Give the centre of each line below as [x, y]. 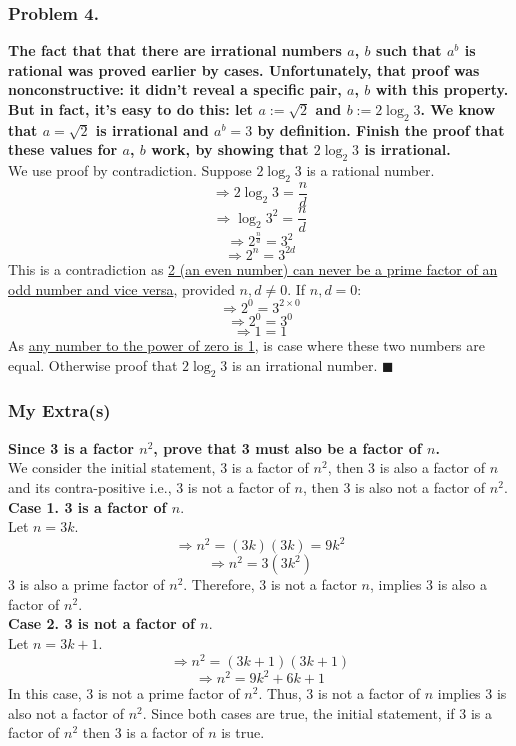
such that [408, 50]
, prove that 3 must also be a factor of [287, 447]
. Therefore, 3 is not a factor [270, 584]
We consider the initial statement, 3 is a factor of [158, 467]
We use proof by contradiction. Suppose [130, 170]
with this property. [442, 89]
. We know [458, 109]
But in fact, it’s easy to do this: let [131, 109]
